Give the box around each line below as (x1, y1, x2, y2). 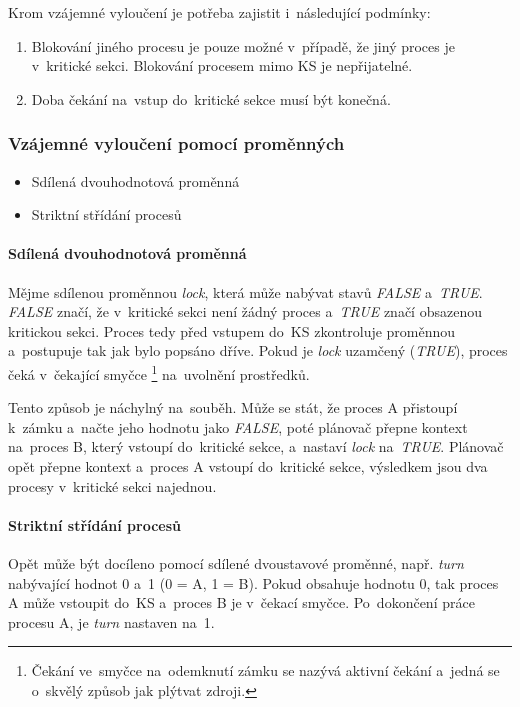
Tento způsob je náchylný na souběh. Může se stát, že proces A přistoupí (8, 397, 458, 418)
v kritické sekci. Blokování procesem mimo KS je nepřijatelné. (31, 55, 413, 76)
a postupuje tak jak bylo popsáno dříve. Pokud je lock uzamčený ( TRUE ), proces (8, 340, 508, 361)
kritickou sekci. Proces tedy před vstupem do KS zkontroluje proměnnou (8, 320, 456, 341)
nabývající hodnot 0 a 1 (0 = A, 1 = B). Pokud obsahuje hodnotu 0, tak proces (8, 572, 499, 593)
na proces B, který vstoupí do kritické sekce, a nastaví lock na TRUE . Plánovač (8, 436, 504, 457)
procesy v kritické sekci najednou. (8, 475, 217, 496)
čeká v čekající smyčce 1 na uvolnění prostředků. (8, 360, 310, 384)
